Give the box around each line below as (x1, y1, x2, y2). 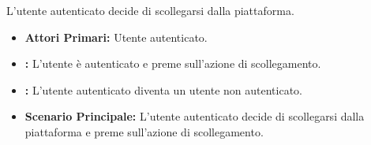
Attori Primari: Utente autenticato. (24, 28, 208, 45)
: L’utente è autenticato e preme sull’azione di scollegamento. (24, 55, 321, 72)
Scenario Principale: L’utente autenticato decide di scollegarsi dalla (24, 108, 365, 125)
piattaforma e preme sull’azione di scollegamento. (24, 123, 264, 139)
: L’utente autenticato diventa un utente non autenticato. (24, 81, 302, 98)
